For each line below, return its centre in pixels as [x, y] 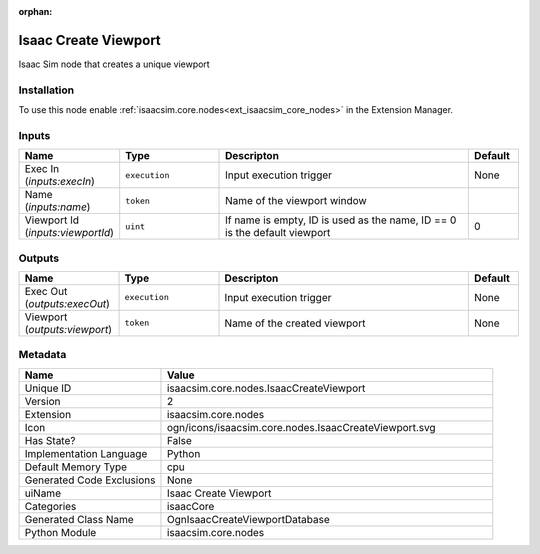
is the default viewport [278, 233]
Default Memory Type [76, 467]
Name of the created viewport [295, 323]
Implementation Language [86, 453]
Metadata [42, 355]
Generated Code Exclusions [90, 480]
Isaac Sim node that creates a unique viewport [114, 64]
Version [42, 401]
